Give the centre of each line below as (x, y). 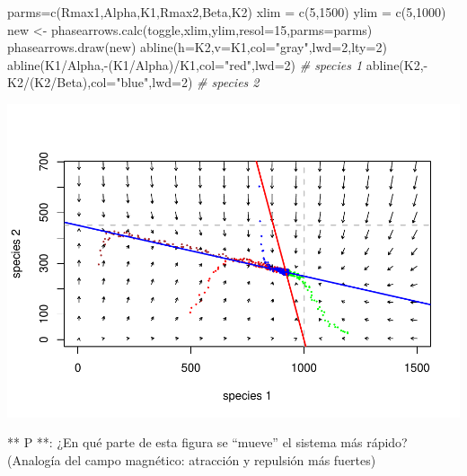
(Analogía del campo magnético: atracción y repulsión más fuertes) (192, 460)
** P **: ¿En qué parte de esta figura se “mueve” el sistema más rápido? (207, 442)
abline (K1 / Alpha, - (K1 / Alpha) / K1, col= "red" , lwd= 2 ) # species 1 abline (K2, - (218, 64)
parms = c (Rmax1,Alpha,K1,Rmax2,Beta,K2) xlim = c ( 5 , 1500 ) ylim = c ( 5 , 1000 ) (227, 12)
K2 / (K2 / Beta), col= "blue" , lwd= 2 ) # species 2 (133, 82)
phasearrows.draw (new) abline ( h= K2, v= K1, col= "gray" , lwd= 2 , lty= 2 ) (197, 47)
